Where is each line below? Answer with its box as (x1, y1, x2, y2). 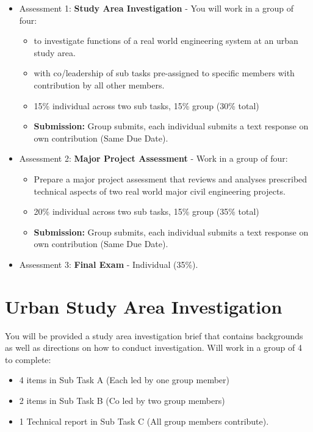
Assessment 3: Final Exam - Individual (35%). (19, 257, 198, 270)
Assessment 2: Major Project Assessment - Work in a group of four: (19, 152, 288, 165)
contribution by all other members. (34, 78, 165, 91)
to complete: (5, 353, 51, 365)
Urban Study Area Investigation (5, 293, 282, 319)
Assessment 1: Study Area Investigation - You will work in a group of (19, 2, 294, 14)
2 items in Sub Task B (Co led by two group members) (19, 394, 225, 406)
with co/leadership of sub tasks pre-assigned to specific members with (34, 67, 295, 79)
